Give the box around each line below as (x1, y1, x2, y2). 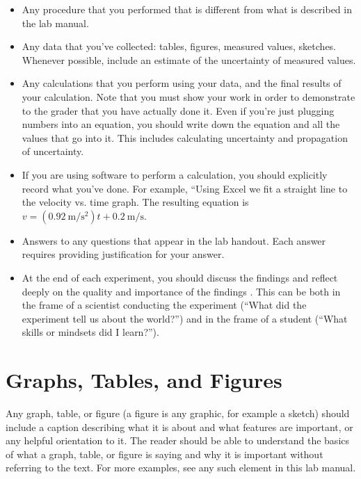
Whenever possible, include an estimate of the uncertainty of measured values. (22, 52, 356, 67)
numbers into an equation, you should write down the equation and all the (22, 117, 340, 131)
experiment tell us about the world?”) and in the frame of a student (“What (22, 311, 348, 325)
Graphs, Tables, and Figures (6, 366, 282, 394)
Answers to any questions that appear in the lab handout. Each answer (22, 233, 326, 247)
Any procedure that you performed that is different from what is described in (22, 2, 352, 16)
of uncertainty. (22, 144, 84, 159)
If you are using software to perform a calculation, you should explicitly (22, 167, 328, 181)
